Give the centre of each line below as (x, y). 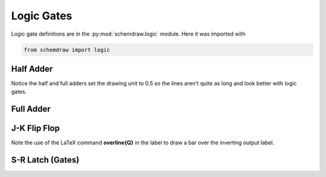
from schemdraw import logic (67, 50)
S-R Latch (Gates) (45, 160)
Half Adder (32, 69)
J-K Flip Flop (36, 128)
